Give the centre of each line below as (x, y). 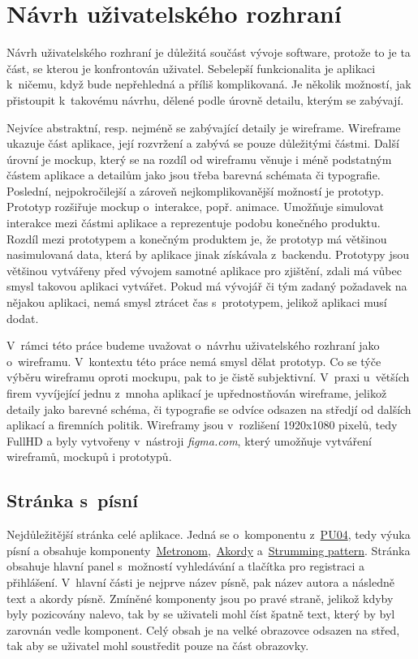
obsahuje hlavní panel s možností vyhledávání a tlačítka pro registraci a (186, 566)
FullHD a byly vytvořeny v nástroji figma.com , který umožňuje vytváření (189, 440)
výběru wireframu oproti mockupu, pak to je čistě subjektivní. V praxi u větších (208, 377)
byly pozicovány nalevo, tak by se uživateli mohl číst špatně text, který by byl (201, 614)
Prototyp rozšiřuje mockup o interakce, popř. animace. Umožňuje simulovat (195, 207)
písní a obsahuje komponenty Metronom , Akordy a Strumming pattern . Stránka (209, 550)
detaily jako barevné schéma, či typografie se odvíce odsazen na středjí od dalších (209, 409)
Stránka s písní (72, 500)
